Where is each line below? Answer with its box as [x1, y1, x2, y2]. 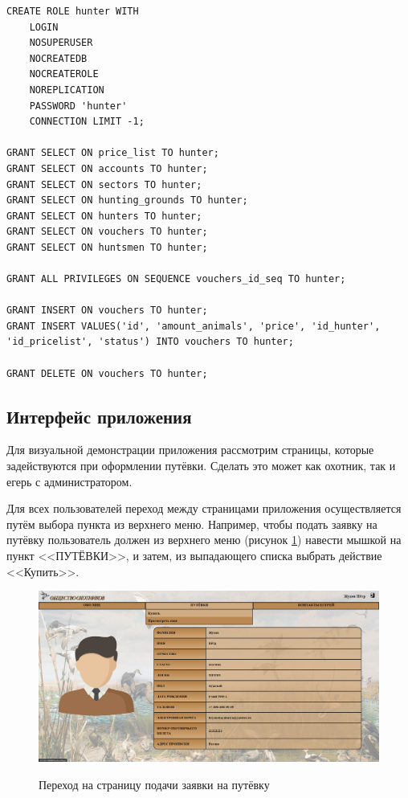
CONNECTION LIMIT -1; [29, 116, 145, 128]
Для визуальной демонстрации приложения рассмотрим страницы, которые [6, 441, 374, 458]
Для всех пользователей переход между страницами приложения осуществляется [6, 500, 402, 517]
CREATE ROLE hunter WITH [6, 6, 139, 17]
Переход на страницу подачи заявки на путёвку [39, 776, 270, 793]
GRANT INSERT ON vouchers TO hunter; [6, 305, 208, 317]
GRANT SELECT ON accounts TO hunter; [6, 162, 208, 174]
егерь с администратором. [6, 473, 133, 489]
